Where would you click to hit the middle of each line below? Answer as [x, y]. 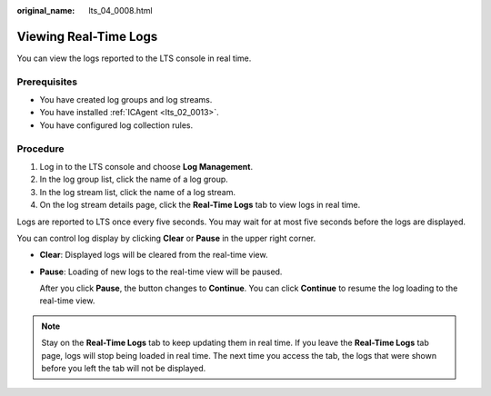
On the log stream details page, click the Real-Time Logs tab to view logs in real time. [200, 205]
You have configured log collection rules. [116, 125]
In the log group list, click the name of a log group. [134, 179]
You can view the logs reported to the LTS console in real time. [134, 58]
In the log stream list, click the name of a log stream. [138, 192]
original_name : [46, 10]
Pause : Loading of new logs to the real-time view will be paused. [161, 272]
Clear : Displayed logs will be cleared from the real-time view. [154, 255]
